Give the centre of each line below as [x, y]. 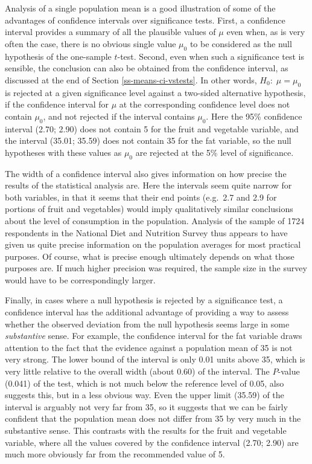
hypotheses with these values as [63, 152]
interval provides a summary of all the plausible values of [110, 32]
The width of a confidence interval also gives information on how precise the [146, 173]
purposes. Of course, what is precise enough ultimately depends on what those [150, 256]
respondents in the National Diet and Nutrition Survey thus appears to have [146, 232]
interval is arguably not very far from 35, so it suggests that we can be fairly [146, 406]
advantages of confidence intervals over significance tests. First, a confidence [145, 20]
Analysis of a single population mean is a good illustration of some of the [140, 8]
